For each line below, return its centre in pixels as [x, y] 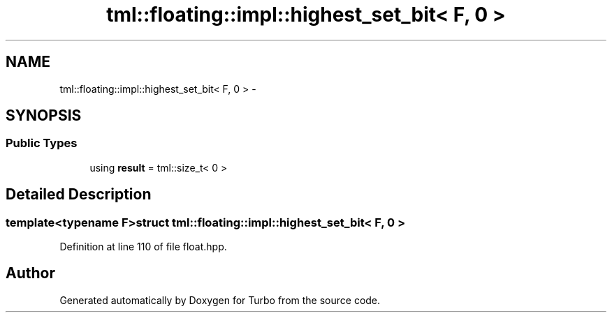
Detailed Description [79, 195]
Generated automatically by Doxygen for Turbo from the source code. [220, 300]
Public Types [42, 143]
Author [30, 273]
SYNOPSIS [44, 116]
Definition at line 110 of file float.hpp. [143, 247]
